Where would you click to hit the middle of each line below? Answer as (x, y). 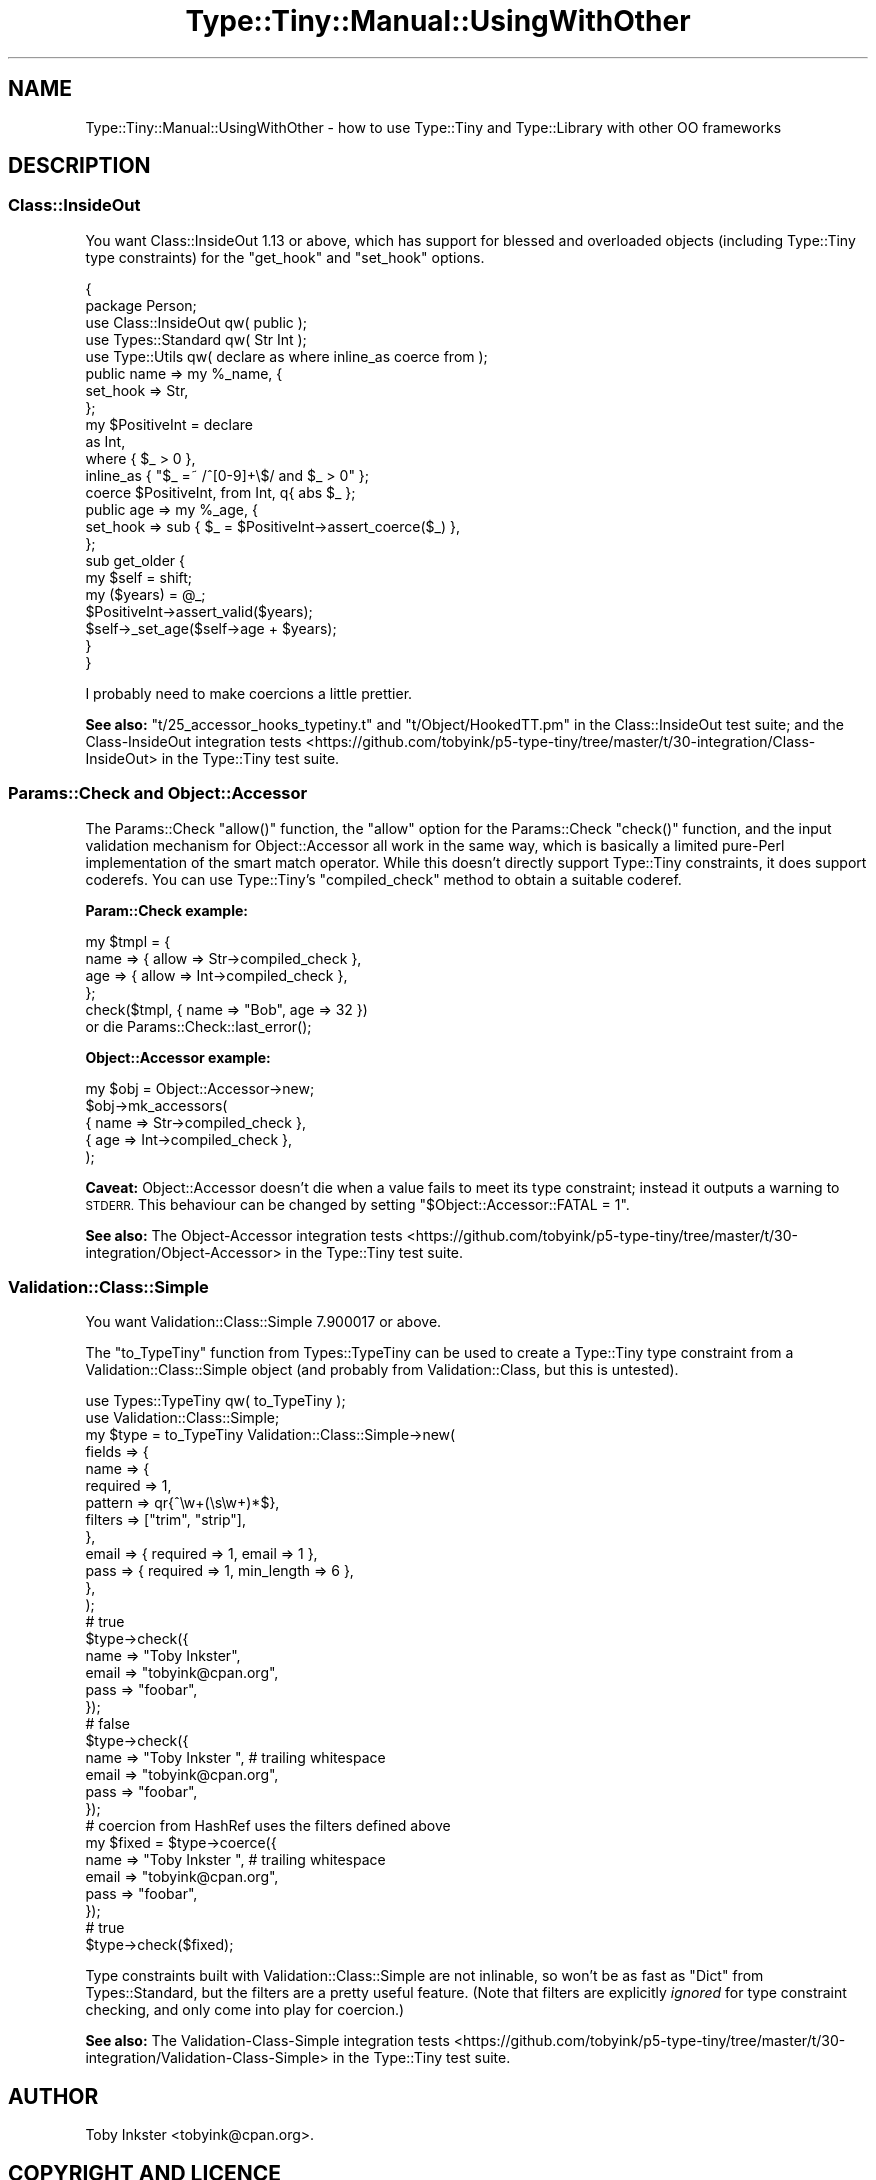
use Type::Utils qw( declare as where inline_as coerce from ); (286, 356)
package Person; (141, 305)
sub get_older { (135, 560)
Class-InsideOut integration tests (193, 741)
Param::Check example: (166, 910)
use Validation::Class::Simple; (182, 1418)
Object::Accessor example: (178, 1057)
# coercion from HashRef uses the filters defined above (268, 1826)
